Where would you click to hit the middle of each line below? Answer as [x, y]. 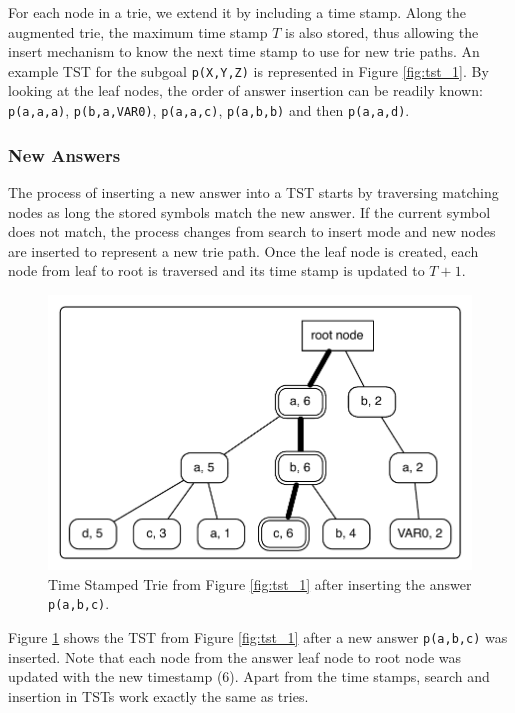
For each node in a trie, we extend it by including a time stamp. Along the [237, 12]
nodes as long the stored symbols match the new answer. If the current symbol [249, 211]
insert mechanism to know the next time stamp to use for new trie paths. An [244, 51]
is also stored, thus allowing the [381, 31]
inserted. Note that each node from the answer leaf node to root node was [235, 656]
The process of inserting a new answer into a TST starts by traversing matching [253, 191]
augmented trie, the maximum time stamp [138, 31]
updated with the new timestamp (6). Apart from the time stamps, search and [249, 676]
